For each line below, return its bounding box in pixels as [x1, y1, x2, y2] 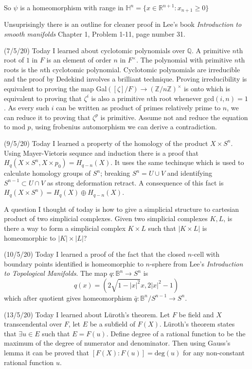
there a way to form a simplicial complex [4, 223, 126, 233]
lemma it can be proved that [4, 347, 90, 357]
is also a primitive [91, 93, 144, 103]
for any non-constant [182, 347, 245, 357]
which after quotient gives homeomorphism [4, 292, 132, 303]
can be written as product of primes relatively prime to [56, 102, 221, 113]
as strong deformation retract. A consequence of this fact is [47, 177, 224, 187]
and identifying [167, 168, 213, 178]
